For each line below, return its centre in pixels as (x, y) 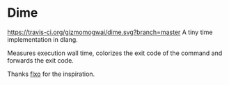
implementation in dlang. (42, 39)
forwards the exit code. (41, 60)
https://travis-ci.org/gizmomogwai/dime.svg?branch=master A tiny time (110, 32)
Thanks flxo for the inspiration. (51, 74)
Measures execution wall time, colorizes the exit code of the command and (115, 53)
